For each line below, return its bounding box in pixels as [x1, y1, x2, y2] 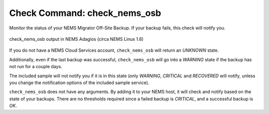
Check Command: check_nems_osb [9, 7, 161, 18]
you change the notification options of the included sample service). [9, 80, 149, 86]
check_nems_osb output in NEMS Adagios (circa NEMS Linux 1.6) [9, 36, 144, 42]
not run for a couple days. [9, 64, 62, 70]
